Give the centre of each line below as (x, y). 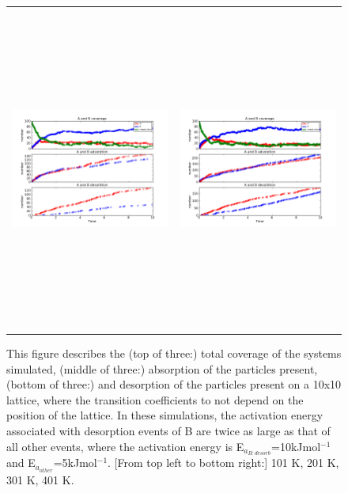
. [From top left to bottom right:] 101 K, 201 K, (223, 463)
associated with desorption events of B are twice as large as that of (168, 430)
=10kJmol (296, 446)
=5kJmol (75, 463)
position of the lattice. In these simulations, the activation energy (165, 415)
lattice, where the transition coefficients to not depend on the (155, 399)
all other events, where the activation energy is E (125, 446)
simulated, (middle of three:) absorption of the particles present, (162, 368)
